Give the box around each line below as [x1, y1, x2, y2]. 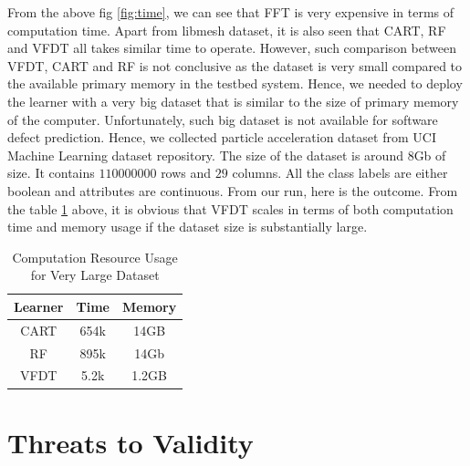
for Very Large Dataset [30, 265, 160, 285]
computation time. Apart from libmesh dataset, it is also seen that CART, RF [7, 20, 446, 39]
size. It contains [7, 163, 95, 182]
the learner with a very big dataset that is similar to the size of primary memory [7, 91, 459, 110]
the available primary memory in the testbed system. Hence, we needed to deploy [7, 74, 463, 93]
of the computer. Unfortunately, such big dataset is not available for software [7, 109, 438, 129]
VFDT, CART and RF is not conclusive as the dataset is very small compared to [7, 56, 463, 75]
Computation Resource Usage [12, 247, 178, 266]
